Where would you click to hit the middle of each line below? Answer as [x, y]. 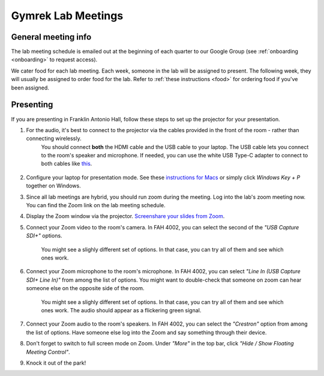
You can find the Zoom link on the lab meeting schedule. [96, 205]
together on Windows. [53, 186]
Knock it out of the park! [56, 363]
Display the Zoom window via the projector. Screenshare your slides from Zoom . [125, 216]
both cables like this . [67, 164]
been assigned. [30, 88]
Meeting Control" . [48, 352]
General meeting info [51, 37]
